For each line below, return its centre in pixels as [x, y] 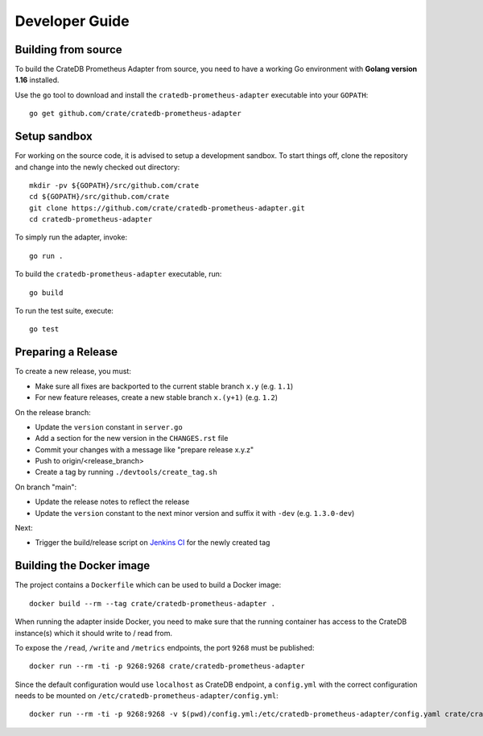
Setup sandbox [54, 137]
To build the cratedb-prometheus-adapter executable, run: [118, 274]
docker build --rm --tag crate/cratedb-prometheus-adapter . [152, 603]
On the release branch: [53, 412]
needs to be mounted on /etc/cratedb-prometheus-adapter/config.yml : [147, 696]
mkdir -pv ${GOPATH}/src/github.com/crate [114, 185]
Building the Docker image [83, 566]
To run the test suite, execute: [64, 311]
